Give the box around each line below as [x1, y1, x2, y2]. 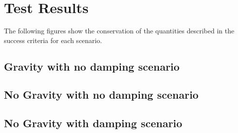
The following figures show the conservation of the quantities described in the [4, 26, 235, 36]
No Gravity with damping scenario [4, 116, 183, 131]
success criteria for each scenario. [4, 35, 102, 45]
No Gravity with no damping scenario [4, 87, 199, 102]
